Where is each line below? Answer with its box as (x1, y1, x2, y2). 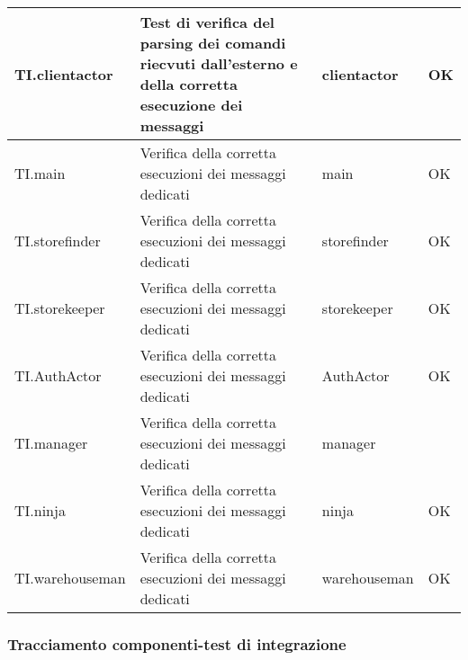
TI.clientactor (14, 63, 113, 85)
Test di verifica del (139, 12, 274, 32)
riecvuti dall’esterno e (139, 53, 298, 74)
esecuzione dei (139, 94, 243, 115)
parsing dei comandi (139, 32, 286, 53)
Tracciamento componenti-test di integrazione (7, 632, 346, 655)
